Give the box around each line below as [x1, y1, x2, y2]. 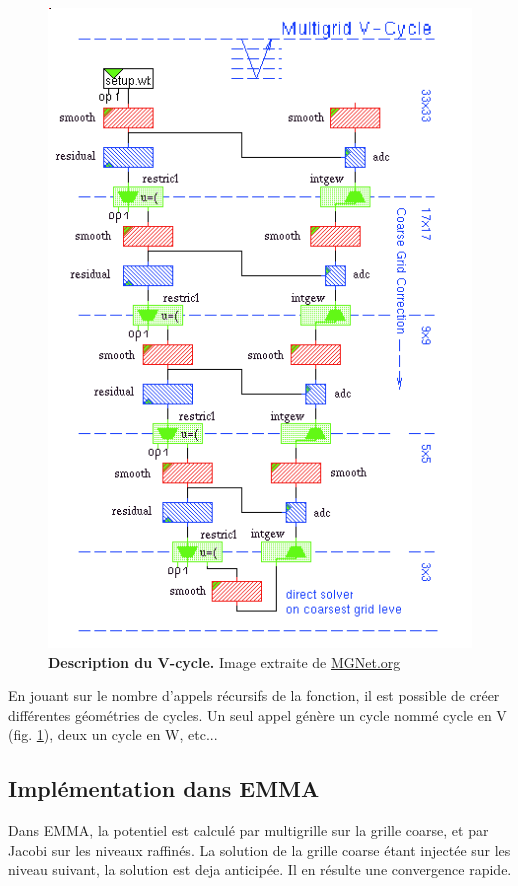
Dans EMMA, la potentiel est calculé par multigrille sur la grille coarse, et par [8, 820, 489, 841]
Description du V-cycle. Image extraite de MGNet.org [48, 651, 401, 672]
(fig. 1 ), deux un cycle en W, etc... [8, 724, 218, 745]
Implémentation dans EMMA [8, 773, 320, 804]
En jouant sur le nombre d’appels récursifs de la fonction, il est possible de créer [8, 685, 500, 706]
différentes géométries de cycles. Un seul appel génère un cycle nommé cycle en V [8, 704, 507, 725]
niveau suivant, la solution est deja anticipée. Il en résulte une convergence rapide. [8, 859, 512, 880]
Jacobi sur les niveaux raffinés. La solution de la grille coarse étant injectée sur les [8, 839, 511, 860]
